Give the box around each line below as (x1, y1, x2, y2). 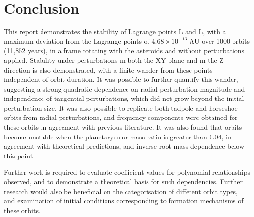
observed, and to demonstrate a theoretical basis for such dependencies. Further (4, 177, 243, 187)
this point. (4, 150, 35, 160)
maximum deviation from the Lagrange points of (4, 36, 149, 46)
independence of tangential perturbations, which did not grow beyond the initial (4, 93, 244, 103)
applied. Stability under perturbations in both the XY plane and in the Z (4, 55, 224, 65)
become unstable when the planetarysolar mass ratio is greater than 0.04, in (4, 131, 232, 141)
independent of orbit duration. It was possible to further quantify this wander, (4, 74, 238, 84)
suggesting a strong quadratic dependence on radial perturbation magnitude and (4, 83, 245, 94)
